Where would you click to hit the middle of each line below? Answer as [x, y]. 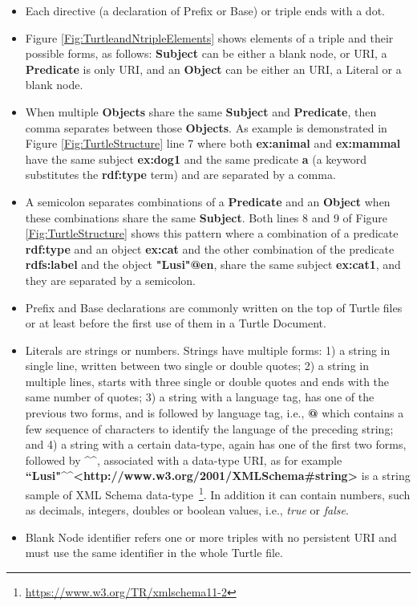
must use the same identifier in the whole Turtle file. [154, 553]
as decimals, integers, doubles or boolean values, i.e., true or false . [187, 510]
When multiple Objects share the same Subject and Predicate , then [201, 111]
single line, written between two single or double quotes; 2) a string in [197, 366]
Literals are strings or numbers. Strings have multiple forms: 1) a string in [208, 350]
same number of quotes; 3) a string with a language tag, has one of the [200, 397]
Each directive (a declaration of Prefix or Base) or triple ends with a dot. [205, 10]
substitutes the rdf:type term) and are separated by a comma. [180, 175]
